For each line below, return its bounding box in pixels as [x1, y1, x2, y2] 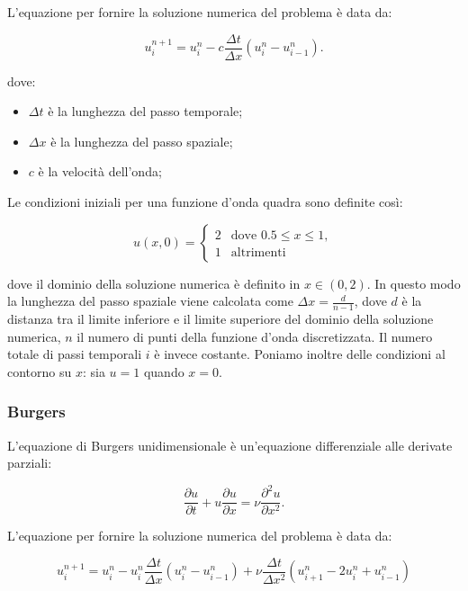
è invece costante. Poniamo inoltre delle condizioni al [154, 345, 445, 363]
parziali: [7, 453, 52, 472]
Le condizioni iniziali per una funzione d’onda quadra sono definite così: [7, 193, 403, 211]
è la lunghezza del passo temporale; [48, 102, 243, 121]
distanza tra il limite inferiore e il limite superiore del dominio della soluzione [7, 309, 434, 328]
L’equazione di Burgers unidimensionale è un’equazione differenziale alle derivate [7, 435, 453, 454]
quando [143, 362, 184, 381]
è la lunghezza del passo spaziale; [50, 131, 233, 150]
